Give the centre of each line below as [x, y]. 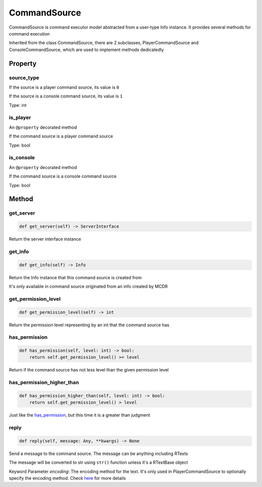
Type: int [18, 105]
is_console [22, 158]
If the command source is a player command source [61, 136]
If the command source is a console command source [63, 176]
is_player [20, 118]
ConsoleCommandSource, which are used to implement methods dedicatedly [87, 50]
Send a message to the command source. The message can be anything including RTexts [98, 453]
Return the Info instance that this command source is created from [75, 277]
